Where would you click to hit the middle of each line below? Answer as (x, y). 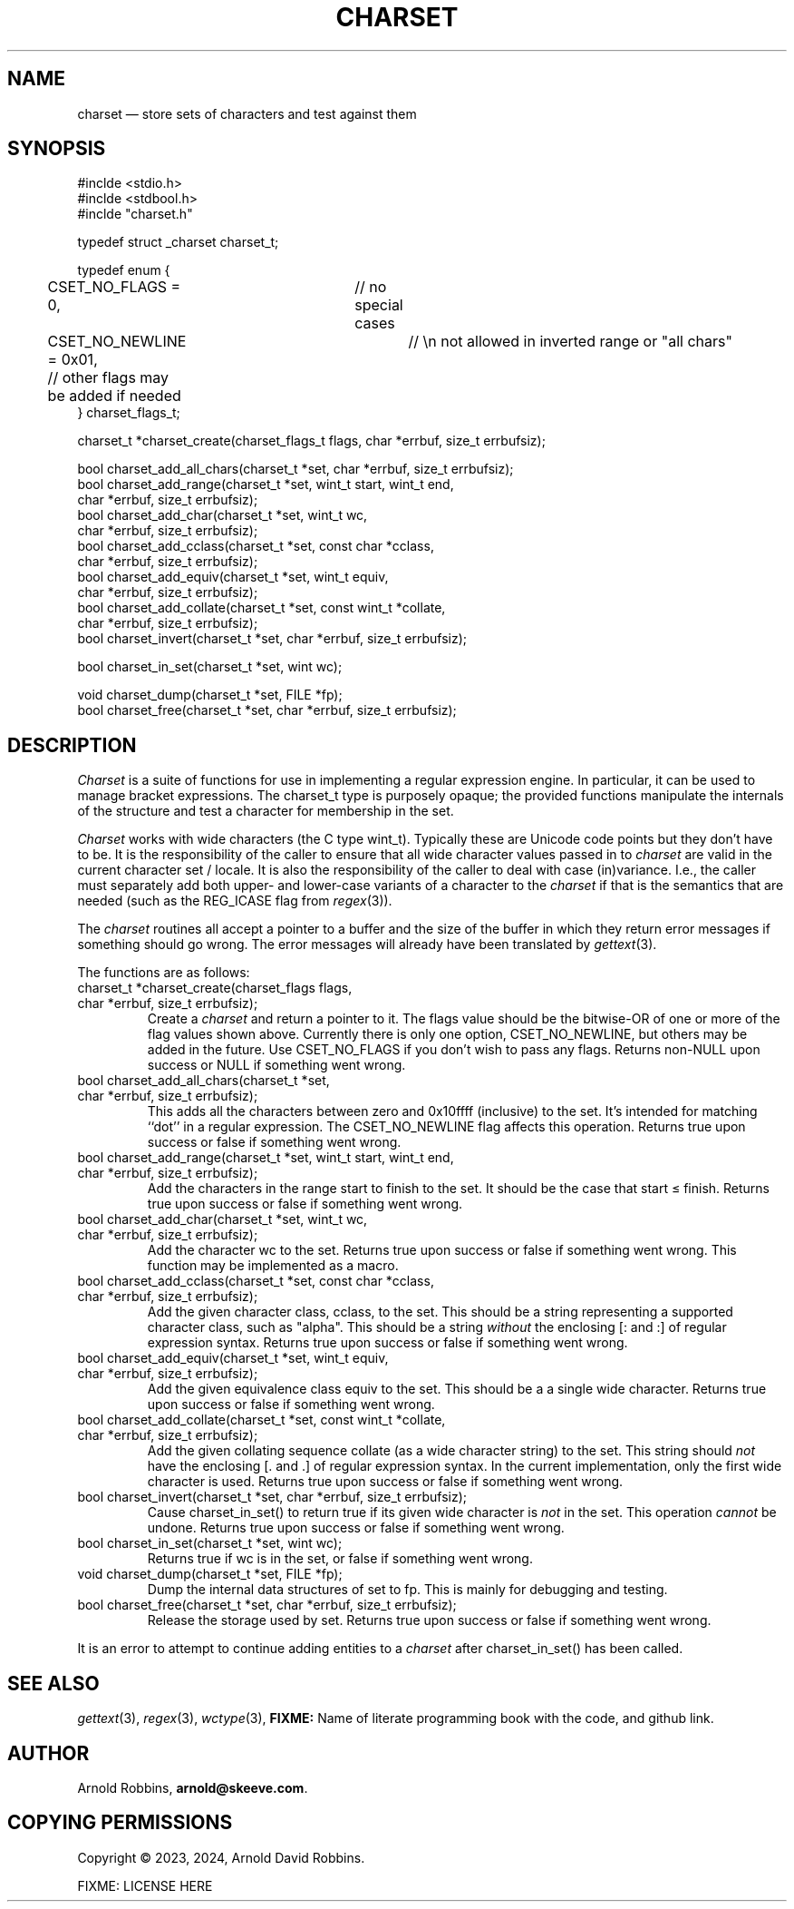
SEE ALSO (53, 1683)
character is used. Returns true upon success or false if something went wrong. (385, 1482)
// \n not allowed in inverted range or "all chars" (570, 342)
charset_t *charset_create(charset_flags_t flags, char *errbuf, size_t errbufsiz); (311, 441)
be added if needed (114, 396)
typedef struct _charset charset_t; (178, 242)
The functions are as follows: (164, 973)
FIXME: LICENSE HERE (145, 1885)
